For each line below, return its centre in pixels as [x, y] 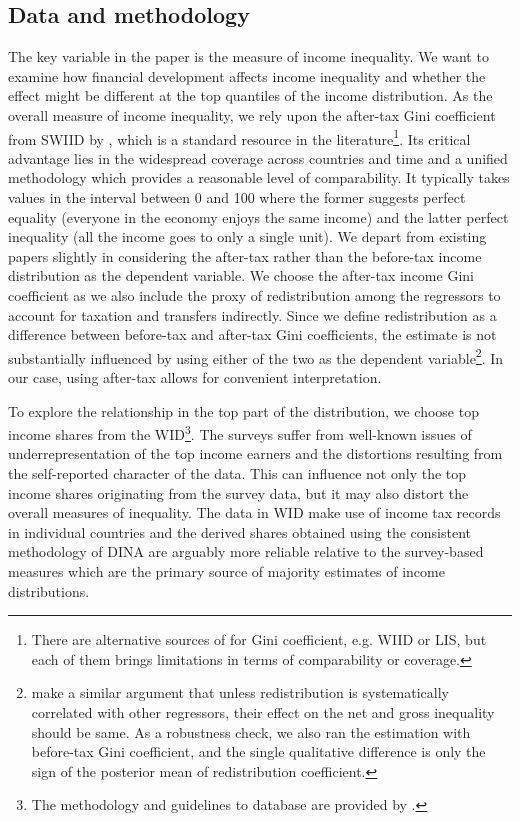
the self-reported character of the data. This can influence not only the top [237, 473]
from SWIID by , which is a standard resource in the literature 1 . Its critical [239, 137]
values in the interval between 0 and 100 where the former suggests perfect [237, 197]
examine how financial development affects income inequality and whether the [247, 75]
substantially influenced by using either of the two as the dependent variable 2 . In [256, 356]
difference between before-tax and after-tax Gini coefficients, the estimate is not [252, 334]
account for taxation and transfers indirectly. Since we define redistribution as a [252, 314]
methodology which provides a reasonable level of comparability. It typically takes [259, 177]
